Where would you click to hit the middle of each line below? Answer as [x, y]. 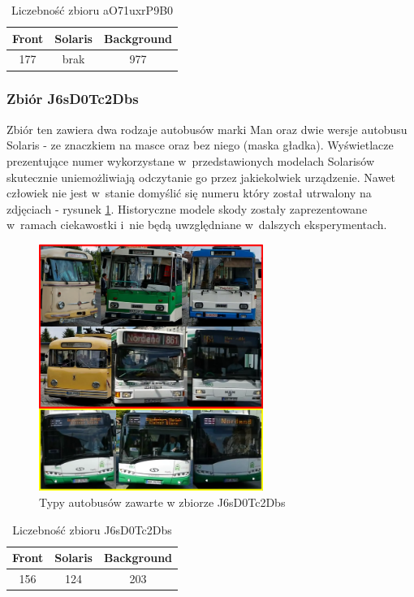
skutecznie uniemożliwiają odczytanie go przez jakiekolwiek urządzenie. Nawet [201, 177]
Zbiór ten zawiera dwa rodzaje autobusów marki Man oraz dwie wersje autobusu [207, 129]
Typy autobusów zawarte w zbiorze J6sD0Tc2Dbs [162, 502]
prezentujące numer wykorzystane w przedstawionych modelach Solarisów [191, 160]
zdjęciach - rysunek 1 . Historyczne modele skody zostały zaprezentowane [187, 208]
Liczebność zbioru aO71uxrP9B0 [92, 10]
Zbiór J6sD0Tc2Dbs [73, 99]
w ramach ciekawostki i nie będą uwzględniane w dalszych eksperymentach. [197, 225]
